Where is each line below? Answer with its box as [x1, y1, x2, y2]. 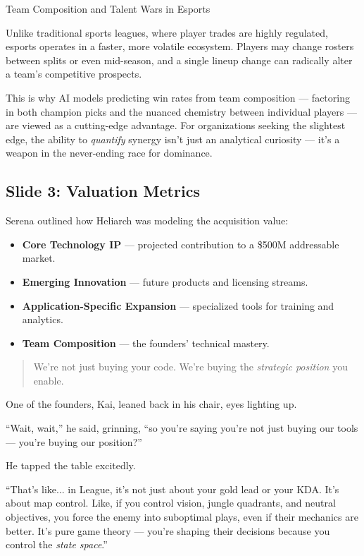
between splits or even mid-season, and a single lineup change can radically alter [6, 52, 353, 67]
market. [22, 250, 56, 265]
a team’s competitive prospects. [6, 66, 142, 81]
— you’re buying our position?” [6, 434, 142, 449]
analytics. [22, 312, 63, 327]
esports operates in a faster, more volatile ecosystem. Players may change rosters [6, 39, 354, 54]
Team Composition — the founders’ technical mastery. [22, 335, 270, 350]
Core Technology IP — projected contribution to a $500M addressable [22, 236, 339, 251]
